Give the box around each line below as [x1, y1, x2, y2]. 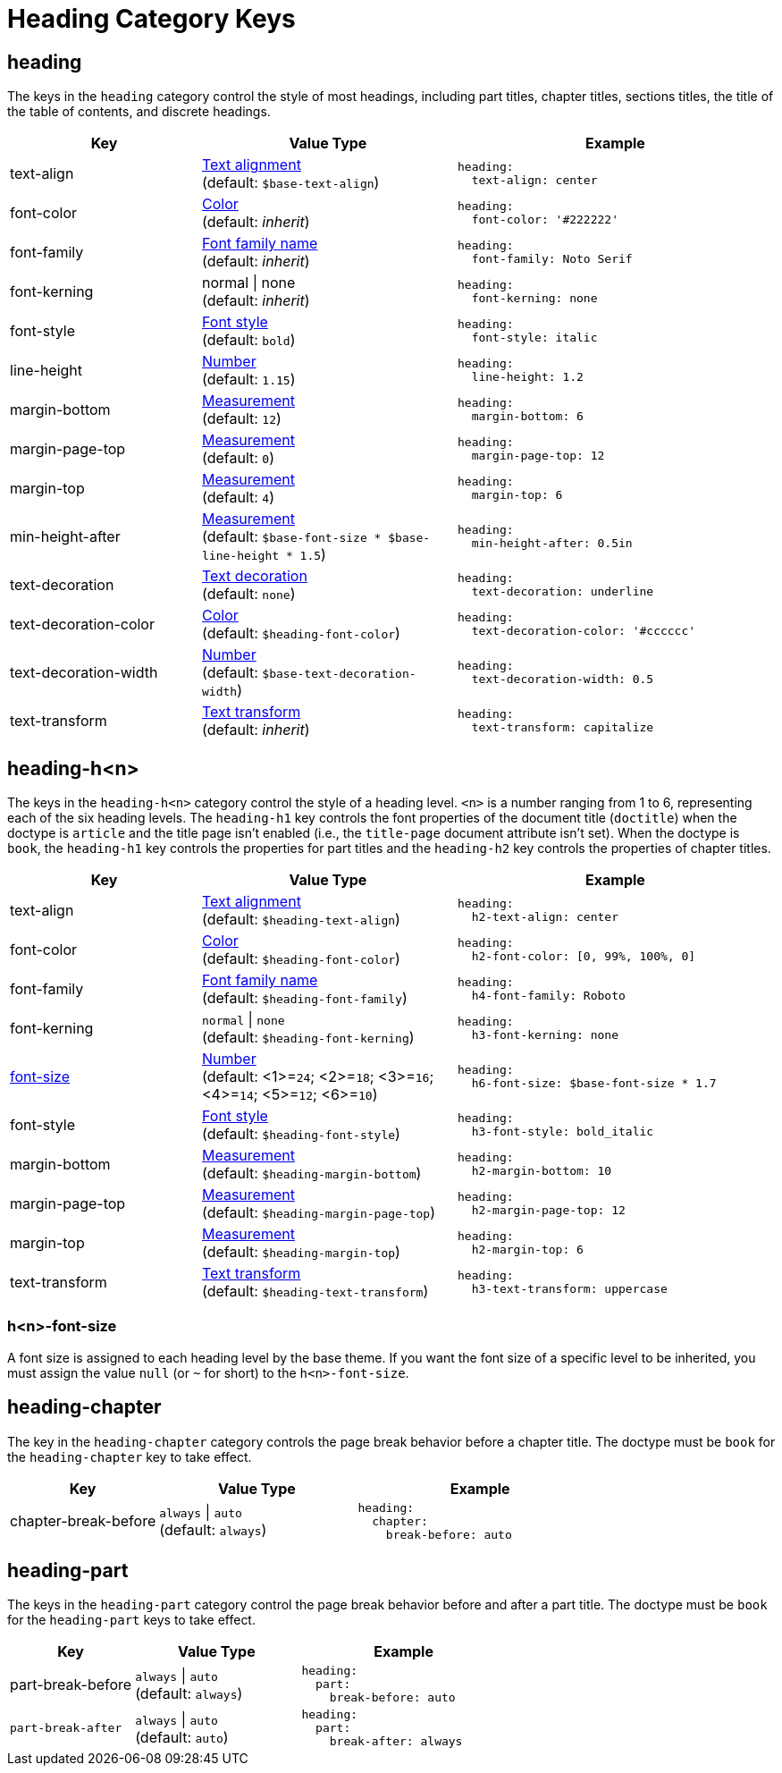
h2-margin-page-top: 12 [471, 1203, 626, 1218]
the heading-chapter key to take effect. [7, 1448, 252, 1465]
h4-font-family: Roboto [471, 989, 626, 1003]
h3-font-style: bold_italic [471, 1125, 654, 1139]
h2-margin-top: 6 [471, 1243, 584, 1257]
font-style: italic [471, 331, 598, 345]
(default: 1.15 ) [202, 370, 296, 389]
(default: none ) [202, 585, 296, 604]
